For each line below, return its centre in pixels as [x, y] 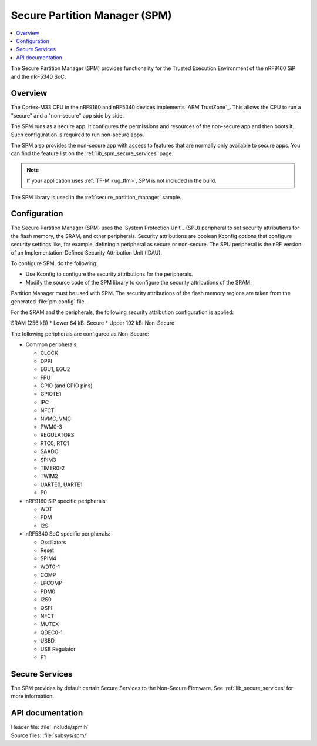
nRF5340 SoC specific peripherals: [68, 534]
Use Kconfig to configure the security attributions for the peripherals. [109, 274]
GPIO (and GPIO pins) [67, 386]
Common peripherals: [52, 344]
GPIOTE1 [51, 394]
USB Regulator [58, 649]
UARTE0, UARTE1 [61, 484]
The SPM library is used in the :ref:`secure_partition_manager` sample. [96, 197]
